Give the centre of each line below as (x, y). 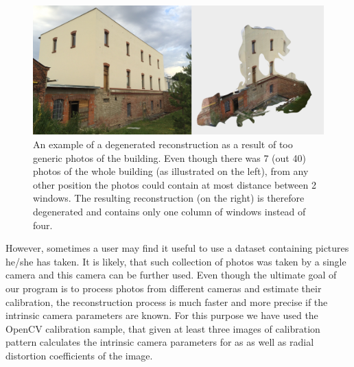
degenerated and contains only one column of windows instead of (169, 211)
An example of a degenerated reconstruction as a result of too (163, 144)
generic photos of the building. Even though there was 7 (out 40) (169, 157)
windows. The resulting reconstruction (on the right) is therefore (169, 198)
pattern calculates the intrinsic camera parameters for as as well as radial (160, 342)
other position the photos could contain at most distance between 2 (175, 184)
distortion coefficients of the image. (79, 355)
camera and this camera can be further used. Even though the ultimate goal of (171, 275)
